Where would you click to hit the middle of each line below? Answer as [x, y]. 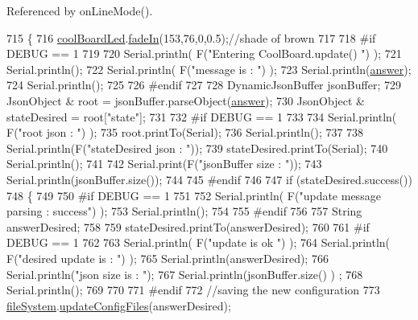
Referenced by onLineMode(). [80, 10]
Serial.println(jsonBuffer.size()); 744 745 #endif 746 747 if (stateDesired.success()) [209, 179]
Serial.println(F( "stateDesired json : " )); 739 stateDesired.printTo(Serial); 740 [197, 148]
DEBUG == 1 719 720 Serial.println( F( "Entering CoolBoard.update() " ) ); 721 [204, 53]
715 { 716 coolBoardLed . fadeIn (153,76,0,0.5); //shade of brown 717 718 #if [191, 37]
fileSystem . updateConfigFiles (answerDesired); [119, 305]
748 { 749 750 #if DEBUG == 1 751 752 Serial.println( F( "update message [194, 195]
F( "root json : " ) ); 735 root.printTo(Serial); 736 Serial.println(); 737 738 [185, 132]
